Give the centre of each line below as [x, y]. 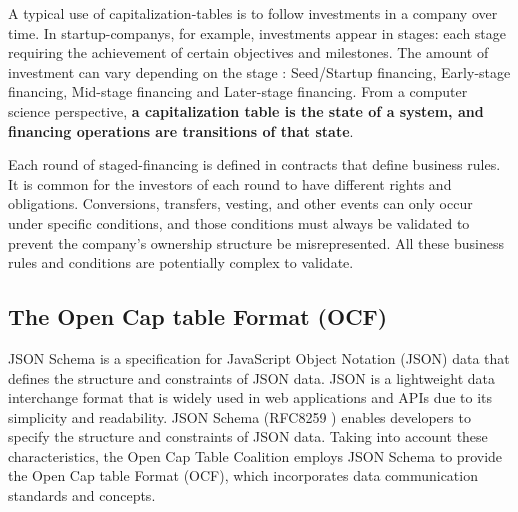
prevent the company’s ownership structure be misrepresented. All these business [256, 242]
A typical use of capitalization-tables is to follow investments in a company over [253, 13]
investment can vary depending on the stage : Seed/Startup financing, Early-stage [259, 71]
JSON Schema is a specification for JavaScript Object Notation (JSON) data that [259, 357]
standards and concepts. [82, 495]
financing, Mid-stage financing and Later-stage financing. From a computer [238, 91]
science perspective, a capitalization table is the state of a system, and [246, 110]
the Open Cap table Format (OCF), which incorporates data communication [243, 475]
